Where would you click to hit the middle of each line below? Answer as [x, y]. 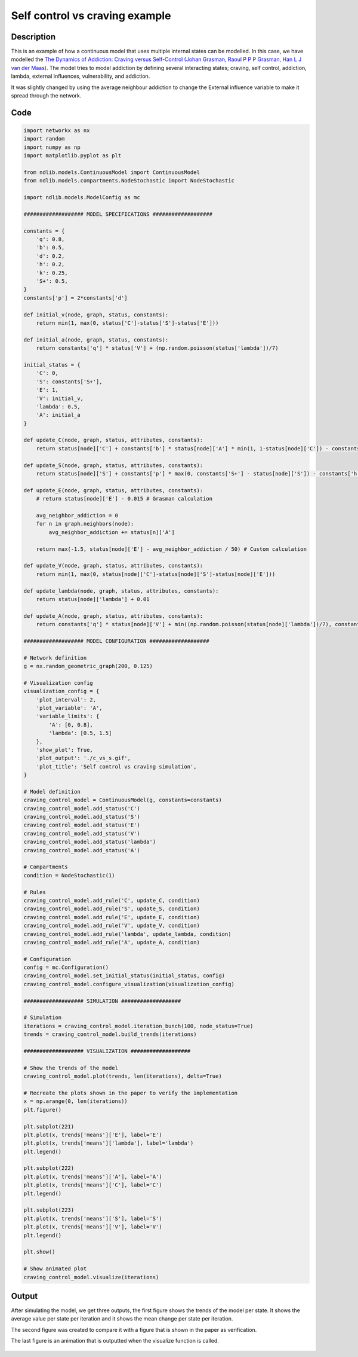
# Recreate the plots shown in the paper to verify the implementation [131, 1093]
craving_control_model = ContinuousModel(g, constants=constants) [123, 800]
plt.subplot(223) [49, 1210]
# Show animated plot [55, 1269]
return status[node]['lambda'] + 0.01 [93, 599]
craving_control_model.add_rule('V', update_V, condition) [112, 926]
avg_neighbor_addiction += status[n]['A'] [112, 532]
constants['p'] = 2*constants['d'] [75, 298]
